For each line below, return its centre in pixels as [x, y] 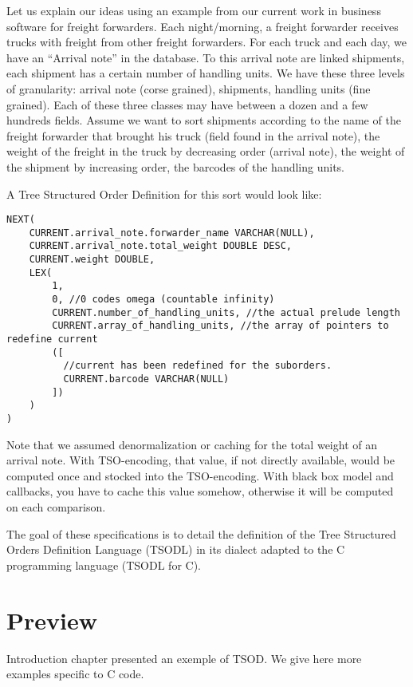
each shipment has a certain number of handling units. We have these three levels [206, 73]
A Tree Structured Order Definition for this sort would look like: [164, 193]
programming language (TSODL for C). [104, 565]
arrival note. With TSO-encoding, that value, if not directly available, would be [201, 460]
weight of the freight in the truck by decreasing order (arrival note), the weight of [206, 151]
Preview [52, 620]
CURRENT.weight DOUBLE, [92, 260]
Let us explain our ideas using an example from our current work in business [194, 10]
